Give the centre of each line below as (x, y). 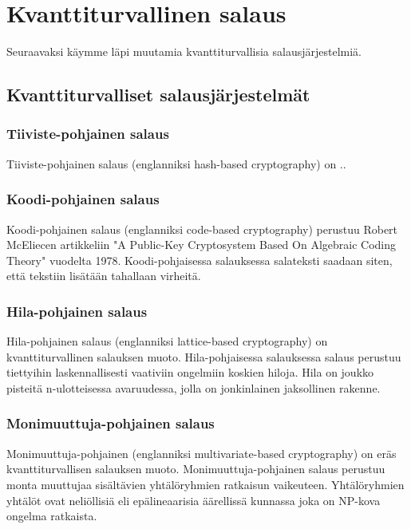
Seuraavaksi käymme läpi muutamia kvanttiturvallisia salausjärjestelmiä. (184, 51)
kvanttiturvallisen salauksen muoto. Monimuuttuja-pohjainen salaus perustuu (196, 469)
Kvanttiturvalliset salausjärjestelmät (158, 95)
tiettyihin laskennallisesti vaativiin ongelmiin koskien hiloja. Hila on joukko (190, 372)
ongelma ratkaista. (52, 516)
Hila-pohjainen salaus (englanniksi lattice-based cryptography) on (167, 341)
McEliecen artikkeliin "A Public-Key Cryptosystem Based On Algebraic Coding (202, 245)
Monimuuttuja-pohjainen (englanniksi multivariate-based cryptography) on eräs (202, 453)
